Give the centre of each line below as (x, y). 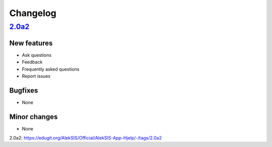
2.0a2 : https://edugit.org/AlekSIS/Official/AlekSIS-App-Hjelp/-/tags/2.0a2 (86, 138)
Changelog (33, 13)
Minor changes (33, 117)
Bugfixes (24, 90)
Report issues (36, 76)
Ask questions (37, 55)
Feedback (32, 62)
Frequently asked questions (51, 69)
